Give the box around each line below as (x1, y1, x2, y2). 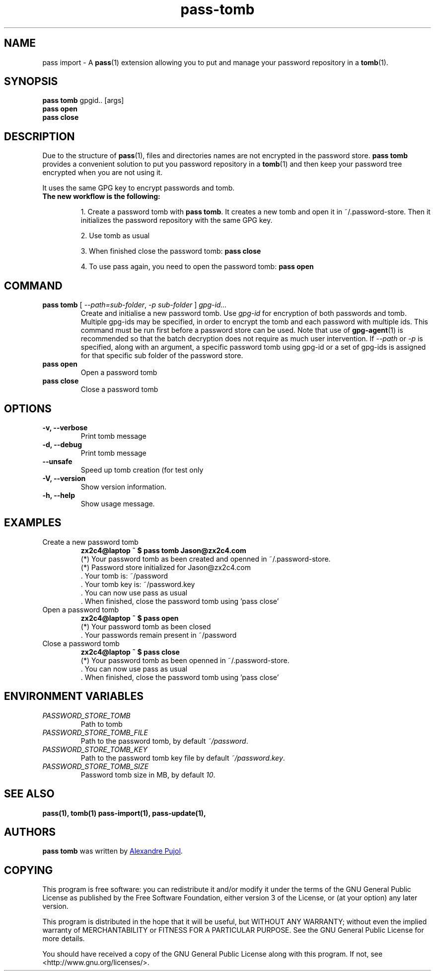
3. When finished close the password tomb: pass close (80, 247, 261, 256)
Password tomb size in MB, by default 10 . (80, 770, 216, 779)
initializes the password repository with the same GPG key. (80, 216, 273, 225)
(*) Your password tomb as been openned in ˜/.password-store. (80, 656, 290, 665)
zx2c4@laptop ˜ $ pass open (80, 613, 179, 622)
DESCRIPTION (4, 130, 75, 143)
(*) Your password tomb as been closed (80, 622, 211, 631)
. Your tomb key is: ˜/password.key (80, 580, 195, 588)
